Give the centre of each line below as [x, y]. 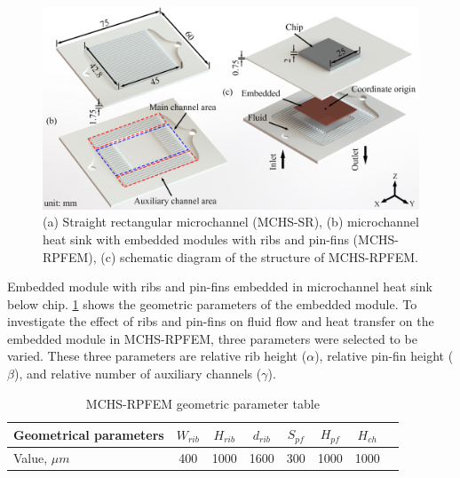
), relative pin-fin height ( [384, 356]
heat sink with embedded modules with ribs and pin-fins [196, 239]
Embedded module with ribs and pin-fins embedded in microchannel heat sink [220, 287]
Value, [31, 457]
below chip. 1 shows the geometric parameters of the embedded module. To [212, 303]
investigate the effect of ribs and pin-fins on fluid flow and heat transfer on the [221, 321]
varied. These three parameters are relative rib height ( [157, 356]
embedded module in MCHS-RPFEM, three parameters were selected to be [212, 338]
